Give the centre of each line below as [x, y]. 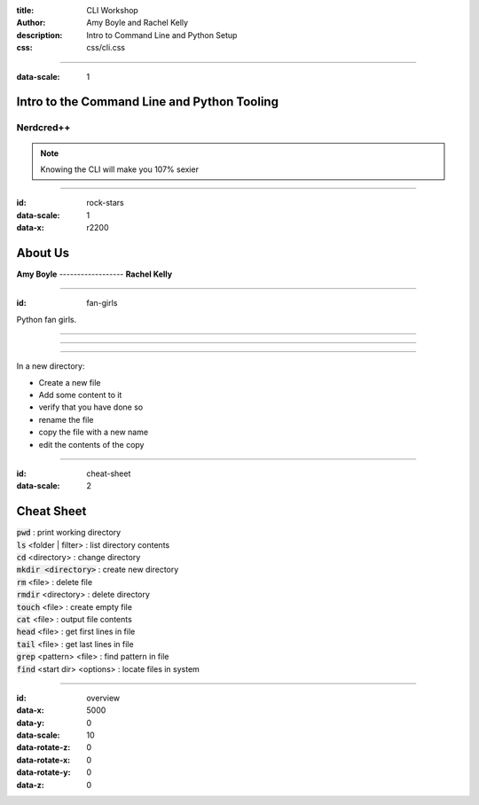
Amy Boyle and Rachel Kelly [137, 23]
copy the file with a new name [94, 432]
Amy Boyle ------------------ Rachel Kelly [94, 274]
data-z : [30, 785]
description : [39, 35]
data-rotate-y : [43, 772]
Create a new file [70, 382]
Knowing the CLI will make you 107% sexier [120, 169]
